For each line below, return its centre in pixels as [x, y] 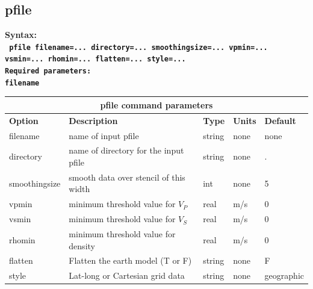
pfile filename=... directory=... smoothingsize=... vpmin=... [138, 47]
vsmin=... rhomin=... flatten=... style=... [95, 59]
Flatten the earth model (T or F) [130, 260]
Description [93, 120]
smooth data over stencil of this [127, 177]
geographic [284, 275]
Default [280, 120]
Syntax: [21, 35]
